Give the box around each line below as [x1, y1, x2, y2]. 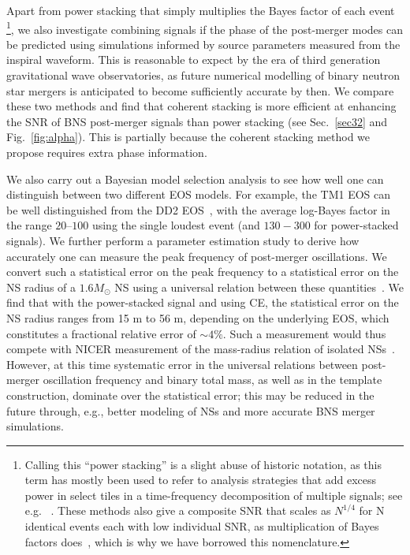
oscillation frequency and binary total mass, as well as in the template [43, 371, 382, 388]
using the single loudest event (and [91, 217, 260, 233]
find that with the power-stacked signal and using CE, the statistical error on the [6, 294, 399, 311]
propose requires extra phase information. [6, 144, 207, 160]
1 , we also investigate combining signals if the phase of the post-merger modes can [6, 18, 404, 37]
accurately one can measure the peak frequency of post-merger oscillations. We [6, 248, 387, 264]
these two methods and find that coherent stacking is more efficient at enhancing [6, 98, 397, 114]
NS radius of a [6, 278, 76, 295]
